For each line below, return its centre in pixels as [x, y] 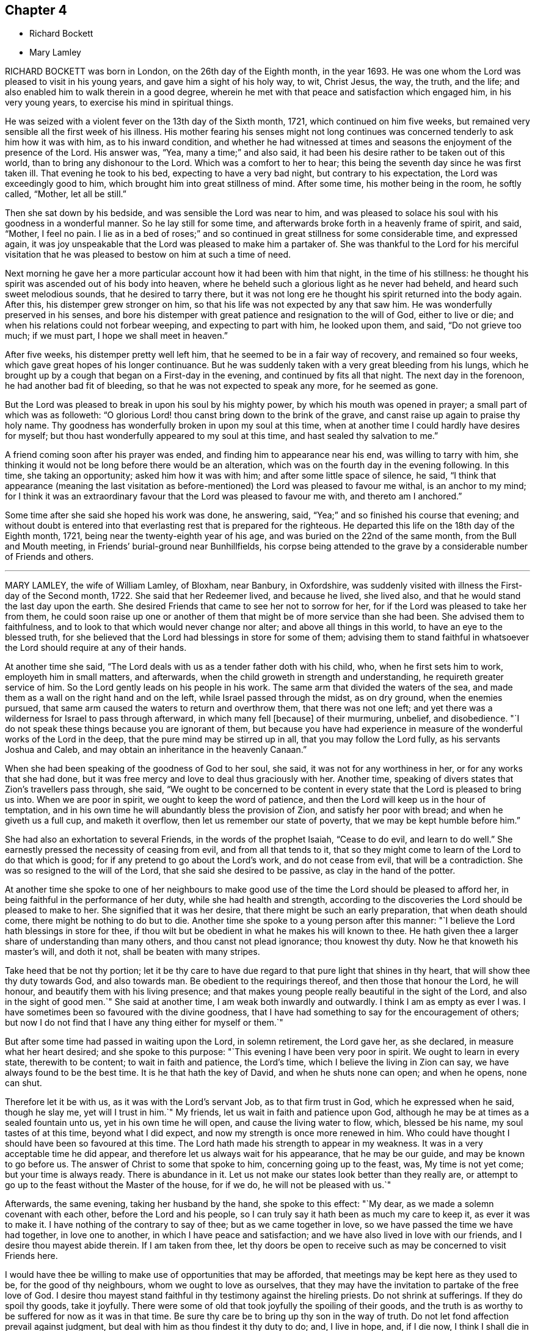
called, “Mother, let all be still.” [66, 194]
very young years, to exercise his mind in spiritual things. [119, 103]
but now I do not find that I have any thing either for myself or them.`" [144, 1023]
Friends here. [31, 1256]
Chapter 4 [36, 10]
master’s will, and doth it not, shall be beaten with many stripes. [133, 952]
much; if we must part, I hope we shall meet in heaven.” [116, 336]
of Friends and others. [49, 557]
